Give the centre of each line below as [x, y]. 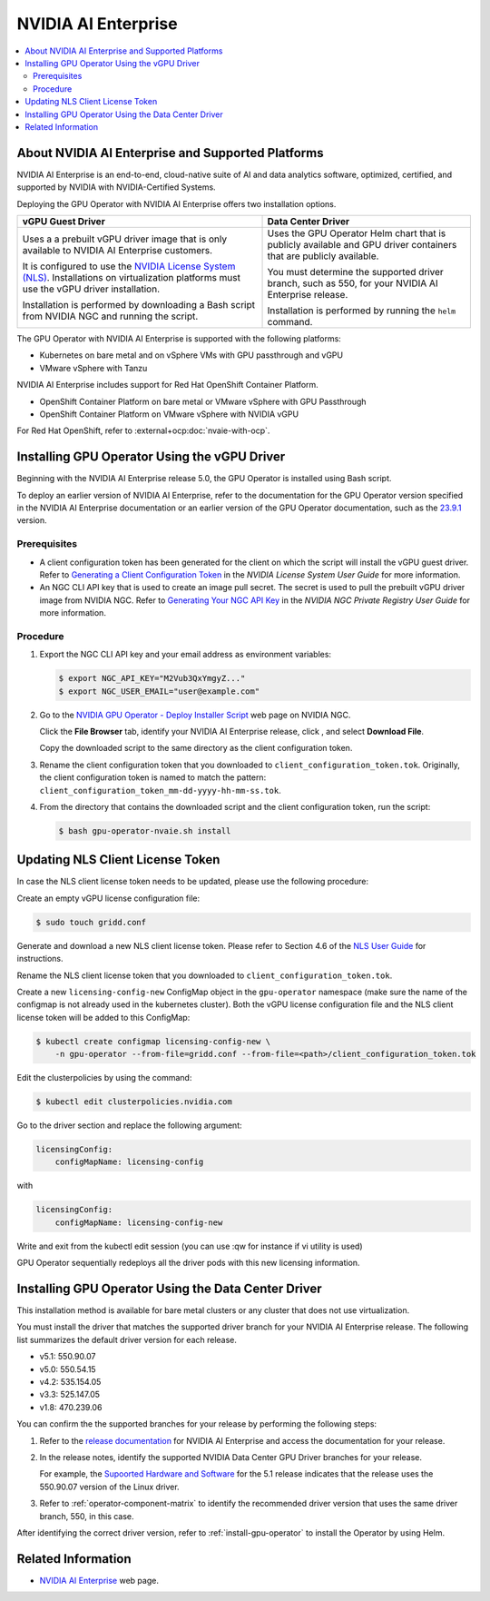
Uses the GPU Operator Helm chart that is [357, 233]
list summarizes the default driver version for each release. [127, 1339]
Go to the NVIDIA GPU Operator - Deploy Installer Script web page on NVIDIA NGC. [195, 715]
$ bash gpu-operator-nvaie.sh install [145, 830]
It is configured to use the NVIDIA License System [129, 266]
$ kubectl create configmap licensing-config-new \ [153, 1041]
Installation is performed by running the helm [362, 311]
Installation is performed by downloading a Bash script [139, 304]
